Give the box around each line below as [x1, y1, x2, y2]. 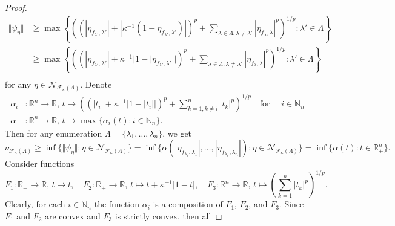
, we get [162, 126, 192, 139]
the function [94, 198, 139, 210]
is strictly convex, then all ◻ [115, 209, 222, 222]
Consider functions [5, 157, 75, 170]
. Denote [80, 77, 112, 90]
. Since [279, 198, 304, 210]
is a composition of [153, 198, 223, 210]
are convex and [44, 209, 101, 222]
